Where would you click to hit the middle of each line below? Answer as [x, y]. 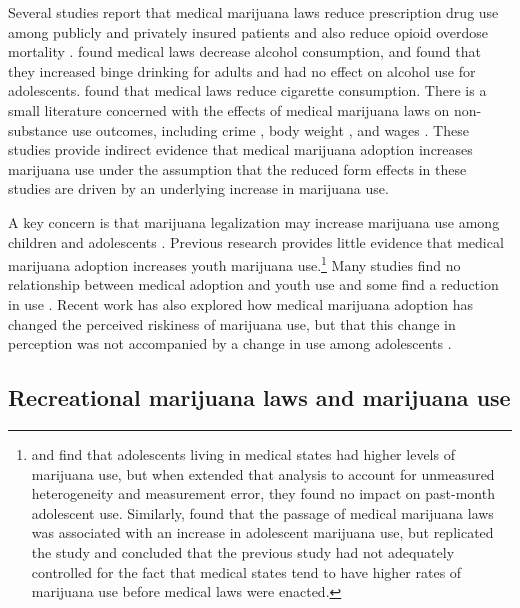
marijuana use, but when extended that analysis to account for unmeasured [263, 473]
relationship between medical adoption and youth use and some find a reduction [253, 284]
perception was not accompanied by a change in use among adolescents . [230, 343]
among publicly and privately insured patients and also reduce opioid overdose [248, 31]
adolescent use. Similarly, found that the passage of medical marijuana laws [262, 512]
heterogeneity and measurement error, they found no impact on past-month [263, 493]
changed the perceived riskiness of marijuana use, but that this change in [232, 323]
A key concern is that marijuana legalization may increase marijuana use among [254, 221]
